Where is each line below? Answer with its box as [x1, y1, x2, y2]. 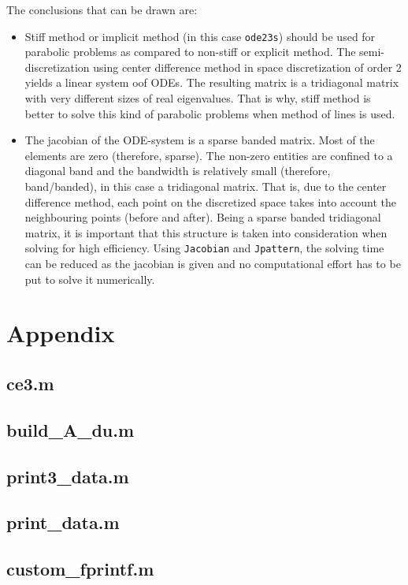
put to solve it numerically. [24, 270, 155, 287]
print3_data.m [6, 464, 129, 488]
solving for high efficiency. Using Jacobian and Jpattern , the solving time [24, 240, 384, 256]
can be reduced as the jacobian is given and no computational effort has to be [24, 255, 401, 272]
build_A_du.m [6, 417, 135, 442]
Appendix [6, 317, 115, 349]
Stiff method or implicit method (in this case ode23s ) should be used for [24, 28, 376, 44]
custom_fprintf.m [6, 557, 154, 581]
